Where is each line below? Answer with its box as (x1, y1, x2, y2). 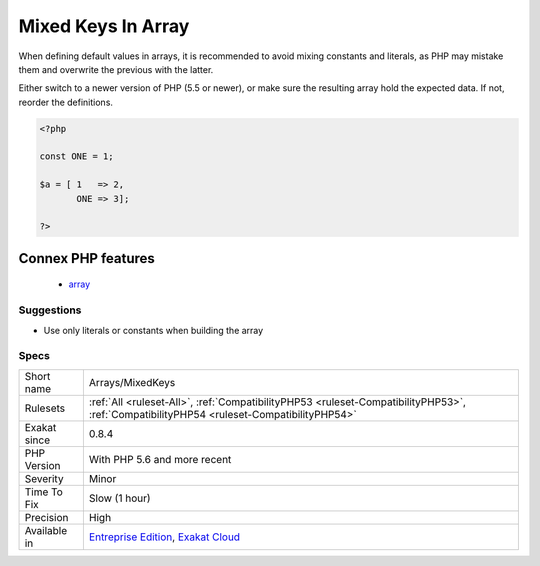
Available (24, 523, 68, 537)
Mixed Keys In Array (18, 15, 190, 37)
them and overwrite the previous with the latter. (18, 63, 214, 75)
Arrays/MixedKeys (88, 375, 176, 389)
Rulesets (24, 401, 65, 415)
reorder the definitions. (18, 96, 114, 108)
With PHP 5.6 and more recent (88, 452, 232, 466)
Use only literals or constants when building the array (43, 324, 264, 336)
